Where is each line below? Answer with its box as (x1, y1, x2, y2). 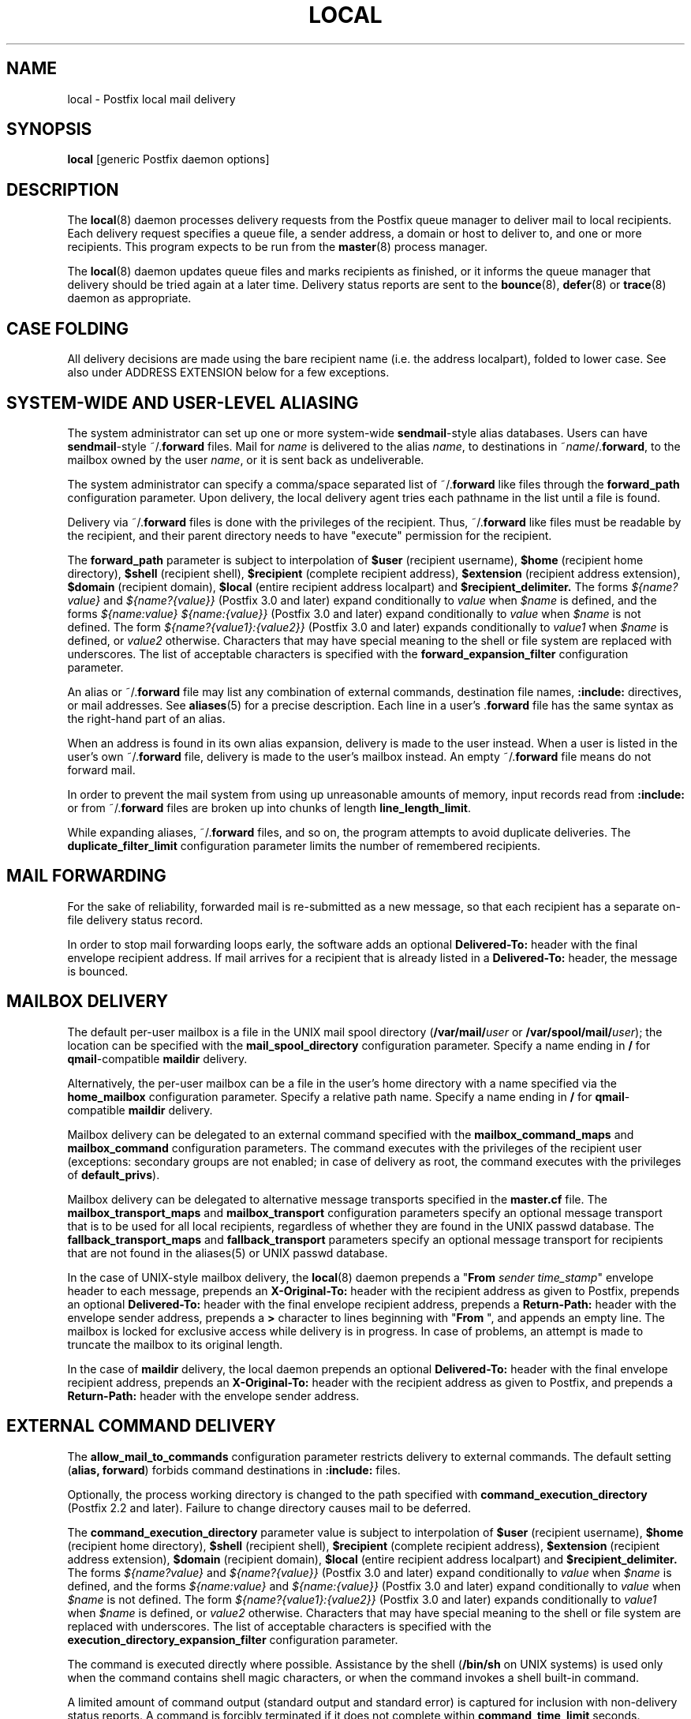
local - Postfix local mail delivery (67, 92, 236, 106)
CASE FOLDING (6, 318, 129, 339)
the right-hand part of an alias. (67, 711, 226, 725)
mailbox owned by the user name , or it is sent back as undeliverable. (67, 452, 424, 466)
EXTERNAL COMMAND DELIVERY (6, 1416, 276, 1436)
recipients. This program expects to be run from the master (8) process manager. (67, 240, 488, 254)
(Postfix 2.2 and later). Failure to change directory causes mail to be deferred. (67, 1500, 471, 1515)
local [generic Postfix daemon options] (67, 152, 270, 167)
